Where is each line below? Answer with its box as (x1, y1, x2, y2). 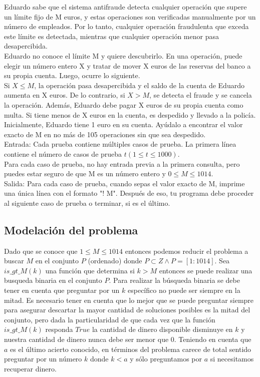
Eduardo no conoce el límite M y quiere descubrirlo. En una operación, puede (4, 50, 242, 61)
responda (45, 324, 73, 334)
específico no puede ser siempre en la (128, 285, 240, 295)
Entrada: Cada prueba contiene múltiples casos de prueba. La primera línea (4, 139, 236, 149)
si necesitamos (210, 353, 254, 364)
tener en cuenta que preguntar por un (4, 285, 120, 295)
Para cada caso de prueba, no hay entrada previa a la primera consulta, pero (4, 158, 240, 169)
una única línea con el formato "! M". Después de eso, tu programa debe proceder (4, 188, 254, 198)
